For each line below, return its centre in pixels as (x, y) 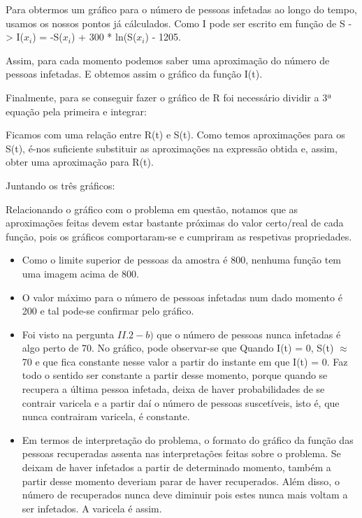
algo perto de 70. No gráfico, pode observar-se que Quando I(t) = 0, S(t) (178, 348)
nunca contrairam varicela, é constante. (106, 416)
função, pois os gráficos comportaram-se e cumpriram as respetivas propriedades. (179, 236)
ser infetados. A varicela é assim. (92, 508)
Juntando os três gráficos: (60, 185)
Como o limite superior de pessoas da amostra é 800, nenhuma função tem (182, 260)
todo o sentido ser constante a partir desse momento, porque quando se (175, 375)
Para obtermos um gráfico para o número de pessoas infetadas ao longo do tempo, (181, 9)
